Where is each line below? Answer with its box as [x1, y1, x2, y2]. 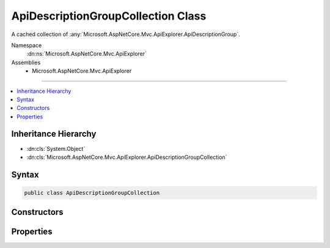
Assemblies [11, 59, 41, 66]
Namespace [11, 42, 42, 49]
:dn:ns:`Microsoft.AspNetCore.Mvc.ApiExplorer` [26, 50, 147, 57]
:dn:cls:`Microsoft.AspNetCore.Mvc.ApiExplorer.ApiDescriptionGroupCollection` [26, 153, 227, 161]
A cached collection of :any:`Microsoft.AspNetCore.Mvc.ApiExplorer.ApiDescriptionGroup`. [11, 31, 241, 38]
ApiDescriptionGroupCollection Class [11, 9, 207, 23]
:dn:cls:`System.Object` [26, 145, 86, 152]
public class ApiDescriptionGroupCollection [24, 189, 160, 196]
